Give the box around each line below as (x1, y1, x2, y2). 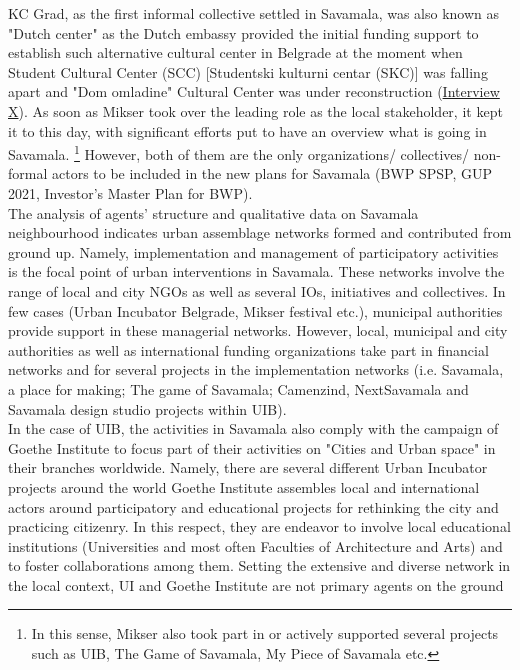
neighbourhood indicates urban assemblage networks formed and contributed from (8, 222, 512, 243)
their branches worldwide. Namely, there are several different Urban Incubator (8, 457, 488, 478)
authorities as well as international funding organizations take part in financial (8, 339, 489, 360)
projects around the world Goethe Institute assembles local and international (8, 476, 480, 497)
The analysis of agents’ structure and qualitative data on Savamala (8, 202, 419, 223)
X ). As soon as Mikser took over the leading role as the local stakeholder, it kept (8, 100, 503, 121)
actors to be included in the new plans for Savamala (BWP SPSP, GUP (51, 163, 492, 184)
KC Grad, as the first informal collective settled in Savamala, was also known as (8, 3, 500, 23)
